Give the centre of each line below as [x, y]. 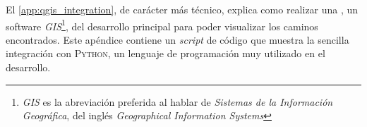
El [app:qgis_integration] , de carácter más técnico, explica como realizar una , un [182, 9]
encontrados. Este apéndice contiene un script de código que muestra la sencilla [178, 39]
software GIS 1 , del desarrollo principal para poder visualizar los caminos [162, 25]
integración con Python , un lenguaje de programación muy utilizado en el [166, 53]
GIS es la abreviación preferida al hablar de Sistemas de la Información [178, 101]
